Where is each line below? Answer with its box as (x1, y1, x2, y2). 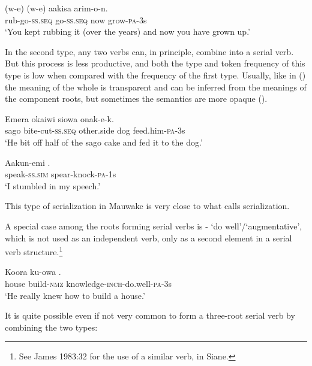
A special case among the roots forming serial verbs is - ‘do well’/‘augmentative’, (5, 219, 302, 232)
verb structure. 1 (5, 244, 63, 258)
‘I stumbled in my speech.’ (5, 179, 101, 192)
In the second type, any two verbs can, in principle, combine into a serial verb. (5, 45, 294, 58)
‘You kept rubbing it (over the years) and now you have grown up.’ (5, 25, 250, 38)
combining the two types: (5, 320, 98, 333)
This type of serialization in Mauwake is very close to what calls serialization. (5, 199, 290, 212)
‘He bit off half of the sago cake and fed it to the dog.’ (5, 135, 203, 148)
